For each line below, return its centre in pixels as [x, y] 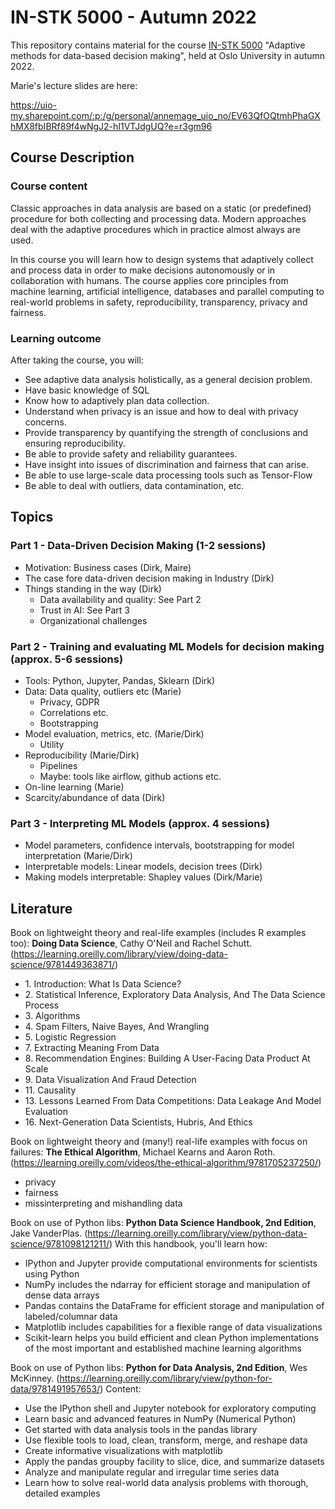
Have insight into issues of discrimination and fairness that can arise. [166, 464]
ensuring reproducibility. [75, 443]
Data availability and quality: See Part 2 [120, 599]
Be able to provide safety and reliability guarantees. [131, 453]
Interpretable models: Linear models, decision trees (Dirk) [143, 867]
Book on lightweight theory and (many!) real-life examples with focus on [159, 1142]
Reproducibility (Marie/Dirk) [82, 755]
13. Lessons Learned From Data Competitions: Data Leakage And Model [173, 1101]
